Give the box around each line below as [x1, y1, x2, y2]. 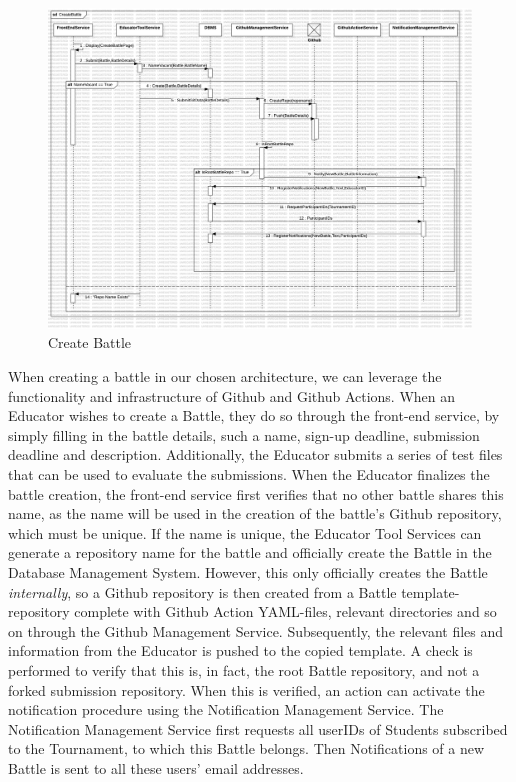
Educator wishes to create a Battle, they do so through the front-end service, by [8, 405, 500, 426]
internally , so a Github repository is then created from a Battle [8, 581, 397, 602]
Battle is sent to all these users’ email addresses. [8, 757, 304, 778]
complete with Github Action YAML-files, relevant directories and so [74, 601, 497, 622]
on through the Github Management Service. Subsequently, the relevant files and [8, 620, 504, 641]
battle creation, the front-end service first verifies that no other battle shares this [8, 483, 504, 504]
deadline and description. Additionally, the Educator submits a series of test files [8, 444, 503, 465]
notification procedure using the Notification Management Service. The [8, 699, 444, 720]
